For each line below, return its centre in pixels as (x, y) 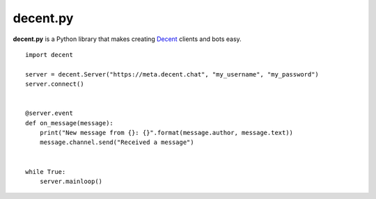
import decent (49, 55)
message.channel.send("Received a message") (117, 142)
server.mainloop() (71, 182)
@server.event (49, 113)
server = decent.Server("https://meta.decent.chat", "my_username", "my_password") (172, 74)
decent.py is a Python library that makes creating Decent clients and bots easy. (127, 39)
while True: (46, 172)
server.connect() (55, 84)
